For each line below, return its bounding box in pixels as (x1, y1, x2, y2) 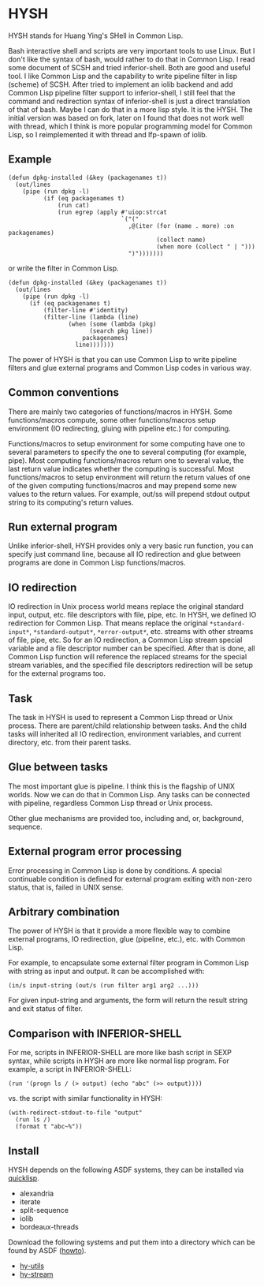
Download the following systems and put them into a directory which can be (8, 1237, 255, 1247)
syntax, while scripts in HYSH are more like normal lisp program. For (8, 1056, 230, 1065)
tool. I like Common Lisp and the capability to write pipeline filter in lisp (8, 71, 238, 80)
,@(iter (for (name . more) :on (128, 222, 235, 229)
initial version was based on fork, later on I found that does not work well (8, 113, 244, 122)
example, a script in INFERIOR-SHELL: (8, 1065, 132, 1074)
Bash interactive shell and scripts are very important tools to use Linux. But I (8, 46, 255, 55)
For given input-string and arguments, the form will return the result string (8, 995, 248, 1005)
